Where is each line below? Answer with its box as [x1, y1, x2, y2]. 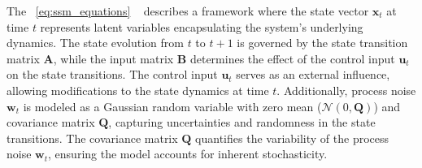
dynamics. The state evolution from [7, 34, 184, 51]
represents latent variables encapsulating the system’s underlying [40, 18, 363, 35]
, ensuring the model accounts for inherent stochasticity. [48, 145, 328, 162]
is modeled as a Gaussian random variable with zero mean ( [23, 97, 322, 114]
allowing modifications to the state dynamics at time [7, 81, 269, 98]
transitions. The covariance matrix [7, 129, 178, 146]
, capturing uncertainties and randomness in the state [108, 114, 376, 131]
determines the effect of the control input [189, 50, 395, 67]
